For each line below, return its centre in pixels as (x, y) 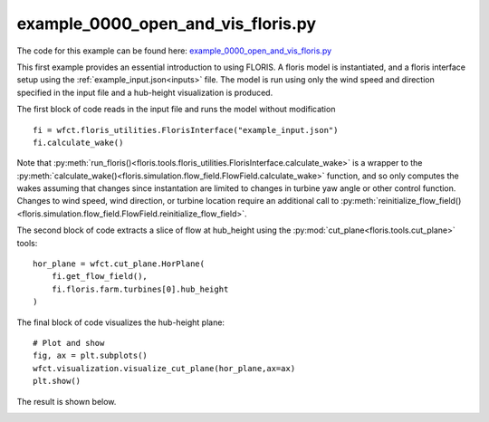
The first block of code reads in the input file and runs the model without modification (176, 110)
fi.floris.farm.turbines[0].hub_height (140, 289)
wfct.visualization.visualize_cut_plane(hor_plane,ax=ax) (164, 368)
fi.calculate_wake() (78, 142)
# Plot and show (69, 343)
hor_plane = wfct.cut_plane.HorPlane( (119, 264)
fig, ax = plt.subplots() (91, 356)
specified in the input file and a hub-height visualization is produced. (145, 92)
